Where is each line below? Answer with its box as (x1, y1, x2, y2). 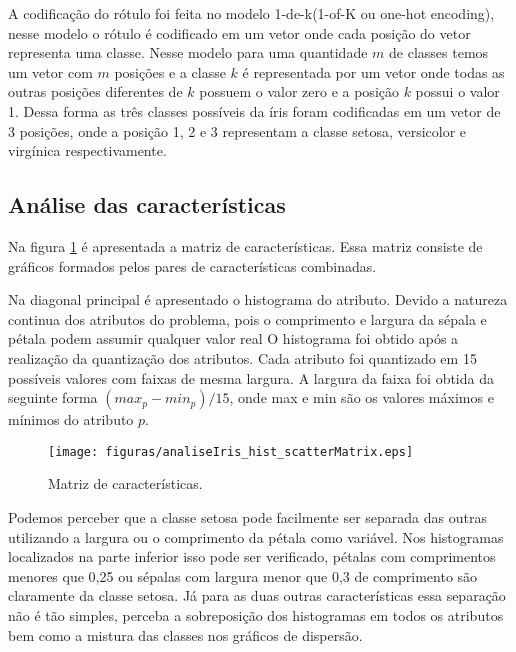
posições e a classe (114, 61, 226, 82)
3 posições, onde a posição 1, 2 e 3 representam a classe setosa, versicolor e (8, 120, 467, 141)
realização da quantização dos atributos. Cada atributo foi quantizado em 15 (8, 347, 477, 368)
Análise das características (8, 189, 286, 220)
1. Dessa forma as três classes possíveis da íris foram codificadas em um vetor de (8, 100, 501, 121)
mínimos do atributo (8, 409, 134, 430)
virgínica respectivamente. (8, 140, 167, 161)
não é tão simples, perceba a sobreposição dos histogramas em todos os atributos (8, 604, 504, 625)
